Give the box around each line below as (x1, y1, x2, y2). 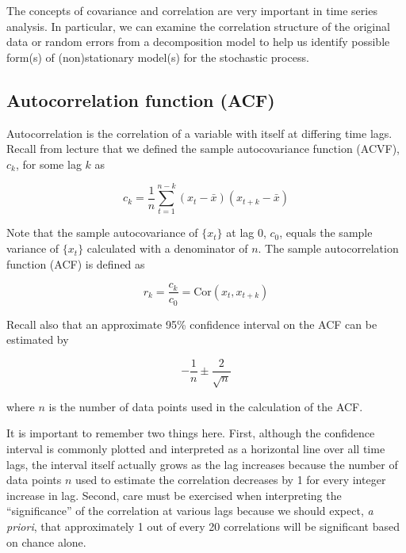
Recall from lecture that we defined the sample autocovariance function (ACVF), (6, 140, 400, 157)
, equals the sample (279, 224, 373, 241)
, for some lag (15, 155, 82, 172)
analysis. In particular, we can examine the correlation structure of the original (6, 17, 390, 34)
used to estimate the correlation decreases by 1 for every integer (75, 471, 386, 488)
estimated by (6, 331, 69, 348)
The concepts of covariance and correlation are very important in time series (6, 2, 377, 18)
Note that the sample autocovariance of (6, 224, 198, 241)
